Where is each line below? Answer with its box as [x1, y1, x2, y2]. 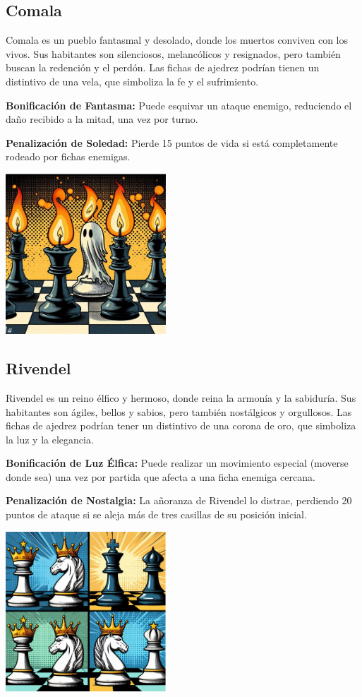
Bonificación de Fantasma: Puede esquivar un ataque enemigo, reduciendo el [6, 97, 352, 112]
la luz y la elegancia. [6, 431, 94, 446]
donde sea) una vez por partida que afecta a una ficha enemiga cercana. [6, 469, 315, 484]
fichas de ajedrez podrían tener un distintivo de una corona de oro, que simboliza [6, 418, 356, 433]
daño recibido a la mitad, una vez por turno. [6, 112, 198, 126]
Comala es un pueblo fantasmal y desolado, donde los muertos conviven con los [6, 32, 349, 47]
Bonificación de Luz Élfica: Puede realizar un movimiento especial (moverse [6, 455, 349, 470]
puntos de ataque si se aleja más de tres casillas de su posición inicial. [6, 507, 307, 522]
